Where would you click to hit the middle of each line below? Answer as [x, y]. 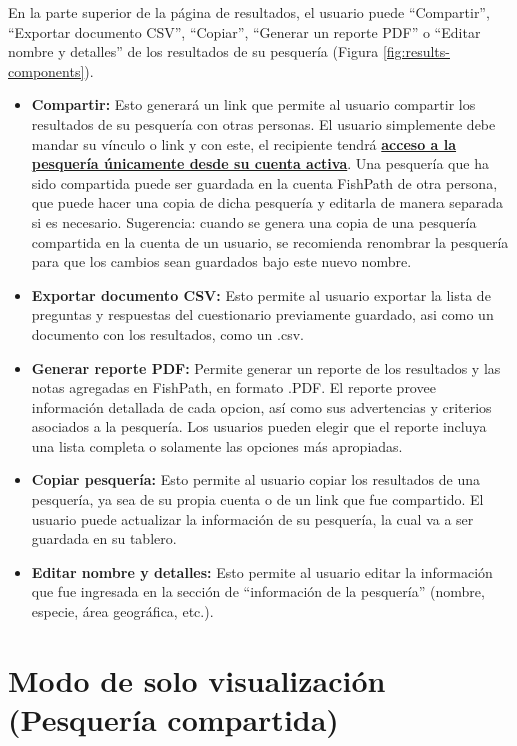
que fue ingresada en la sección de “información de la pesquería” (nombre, [258, 591]
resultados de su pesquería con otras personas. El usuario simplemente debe [263, 123]
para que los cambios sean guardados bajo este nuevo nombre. [221, 261]
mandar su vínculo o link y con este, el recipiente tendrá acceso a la [244, 143]
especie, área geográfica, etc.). [122, 611]
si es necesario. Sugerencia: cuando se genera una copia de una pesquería [254, 221]
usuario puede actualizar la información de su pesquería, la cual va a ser [252, 518]
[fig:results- [416, 51]
